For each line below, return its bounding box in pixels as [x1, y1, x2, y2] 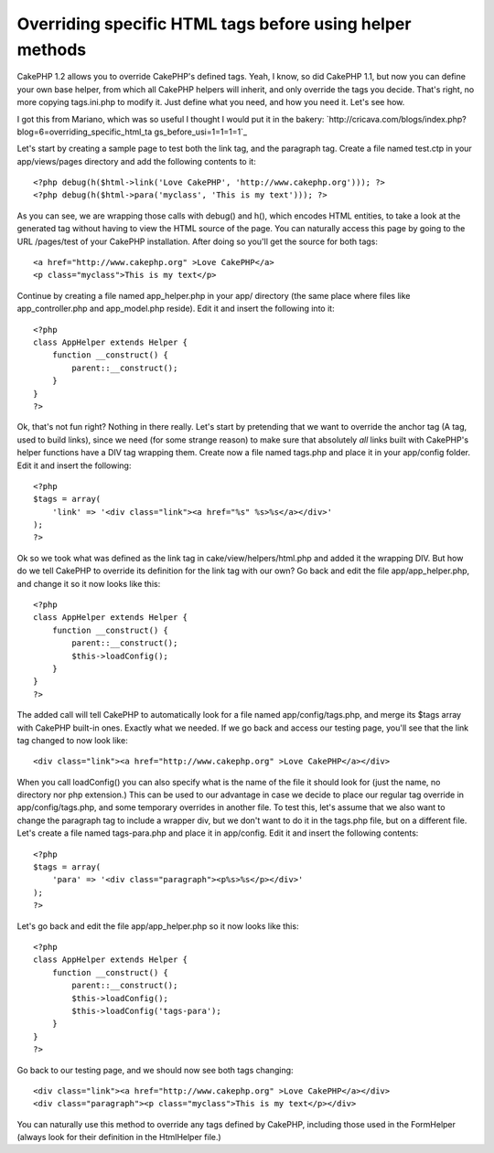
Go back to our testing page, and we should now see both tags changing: [16, 1064, 294, 1075]
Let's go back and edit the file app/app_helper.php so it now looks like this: [16, 920, 299, 932]
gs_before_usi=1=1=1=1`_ [154, 126, 247, 137]
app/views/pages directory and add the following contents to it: [16, 155, 256, 166]
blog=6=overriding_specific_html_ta [16, 126, 153, 137]
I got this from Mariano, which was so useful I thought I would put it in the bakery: [16, 113, 325, 124]
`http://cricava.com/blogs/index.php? [326, 113, 467, 124]
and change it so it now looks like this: [16, 578, 161, 589]
